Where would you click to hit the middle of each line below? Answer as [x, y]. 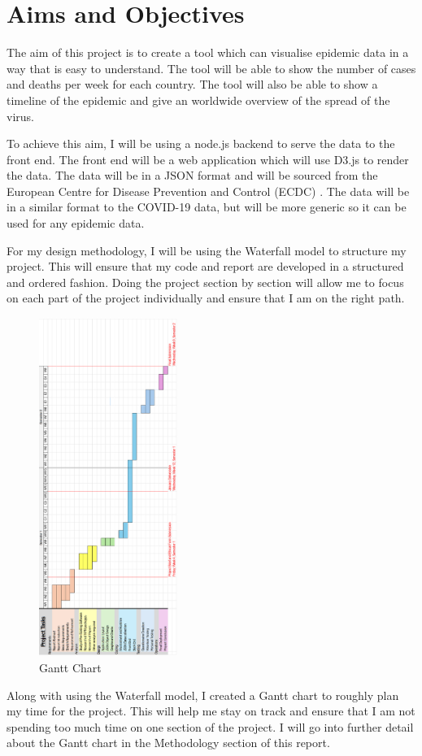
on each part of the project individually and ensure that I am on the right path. [206, 298]
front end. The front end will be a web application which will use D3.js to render [208, 159]
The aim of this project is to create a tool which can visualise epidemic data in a [208, 52]
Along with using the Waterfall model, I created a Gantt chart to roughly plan [203, 695]
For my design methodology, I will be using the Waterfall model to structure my [207, 250]
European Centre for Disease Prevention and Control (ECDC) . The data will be [208, 191]
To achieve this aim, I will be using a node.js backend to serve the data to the [201, 143]
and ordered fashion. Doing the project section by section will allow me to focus [205, 282]
